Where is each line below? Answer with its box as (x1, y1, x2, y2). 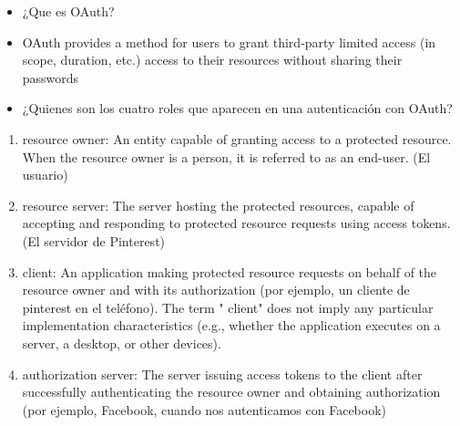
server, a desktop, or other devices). (22, 333, 221, 352)
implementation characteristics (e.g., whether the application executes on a (22, 316, 441, 335)
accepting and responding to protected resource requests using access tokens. (22, 213, 451, 233)
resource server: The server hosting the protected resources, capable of (22, 195, 414, 214)
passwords (22, 68, 79, 87)
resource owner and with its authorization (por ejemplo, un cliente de (22, 280, 410, 299)
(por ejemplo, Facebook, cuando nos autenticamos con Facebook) (22, 400, 387, 419)
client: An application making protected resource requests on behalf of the (22, 262, 437, 281)
